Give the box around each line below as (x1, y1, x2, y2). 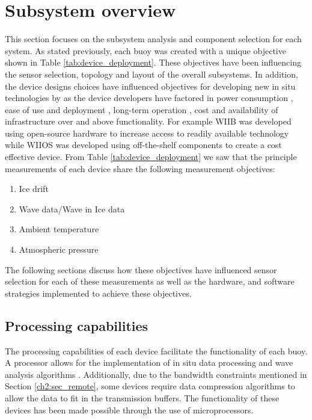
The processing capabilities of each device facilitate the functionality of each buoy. (5, 344, 308, 357)
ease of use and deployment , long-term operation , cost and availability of (5, 103, 278, 116)
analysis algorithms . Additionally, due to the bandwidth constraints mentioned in (5, 368, 307, 380)
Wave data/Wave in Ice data (19, 202, 125, 215)
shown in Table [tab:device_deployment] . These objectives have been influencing (5, 56, 301, 69)
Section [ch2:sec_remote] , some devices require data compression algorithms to (5, 380, 295, 392)
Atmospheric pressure (19, 243, 99, 256)
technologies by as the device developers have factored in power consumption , (5, 91, 293, 104)
